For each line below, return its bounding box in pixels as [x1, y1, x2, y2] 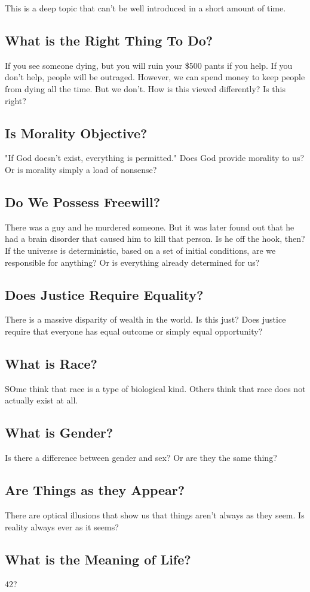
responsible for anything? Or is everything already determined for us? [5, 256, 260, 268]
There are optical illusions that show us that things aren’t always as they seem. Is [5, 508, 305, 521]
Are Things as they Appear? [5, 481, 185, 499]
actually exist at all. [5, 394, 78, 406]
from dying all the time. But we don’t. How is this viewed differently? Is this [5, 82, 286, 95]
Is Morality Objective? [5, 123, 148, 142]
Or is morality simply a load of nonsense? [5, 163, 157, 175]
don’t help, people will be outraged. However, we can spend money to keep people [5, 71, 305, 83]
